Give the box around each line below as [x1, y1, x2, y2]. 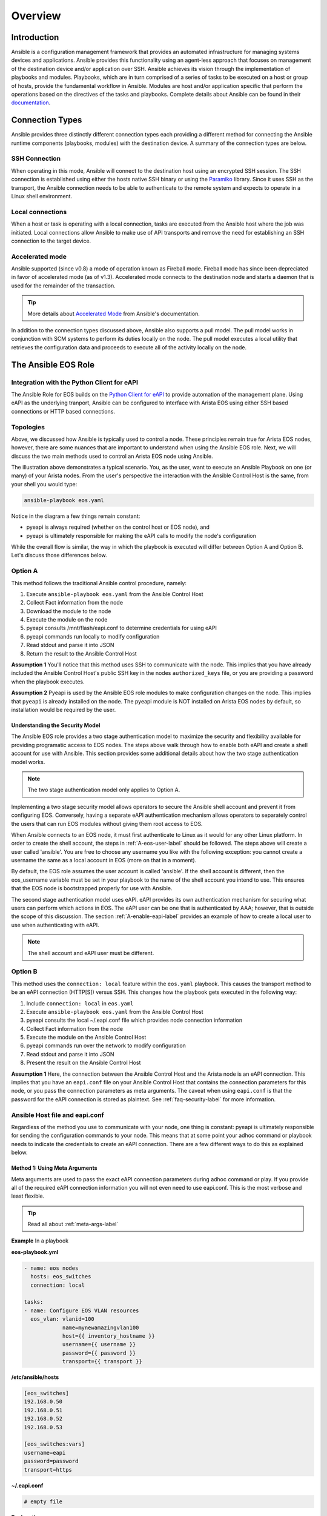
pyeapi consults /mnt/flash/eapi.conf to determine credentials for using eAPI [26, 625, 217, 632]
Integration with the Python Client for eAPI [11, 378, 139, 386]
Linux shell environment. [11, 193, 73, 200]
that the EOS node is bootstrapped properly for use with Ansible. [11, 885, 173, 892]
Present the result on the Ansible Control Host [26, 1059, 141, 1067]
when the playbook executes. [11, 678, 85, 685]
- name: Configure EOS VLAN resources [24, 1307, 139, 1314]
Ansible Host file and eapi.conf [11, 1110, 104, 1119]
